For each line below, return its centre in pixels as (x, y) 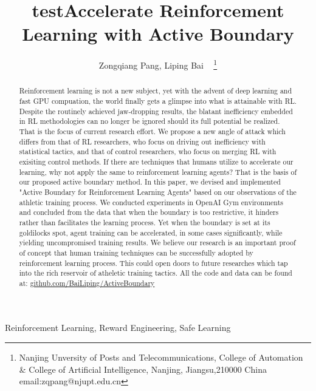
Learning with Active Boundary (158, 34)
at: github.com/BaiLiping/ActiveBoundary (87, 283)
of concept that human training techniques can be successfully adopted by (136, 252)
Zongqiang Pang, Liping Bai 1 (158, 64)
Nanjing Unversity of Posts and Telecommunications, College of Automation (161, 357)
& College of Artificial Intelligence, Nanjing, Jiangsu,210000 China (143, 369)
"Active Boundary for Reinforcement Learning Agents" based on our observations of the (158, 192)
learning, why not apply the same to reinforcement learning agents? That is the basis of (158, 172)
